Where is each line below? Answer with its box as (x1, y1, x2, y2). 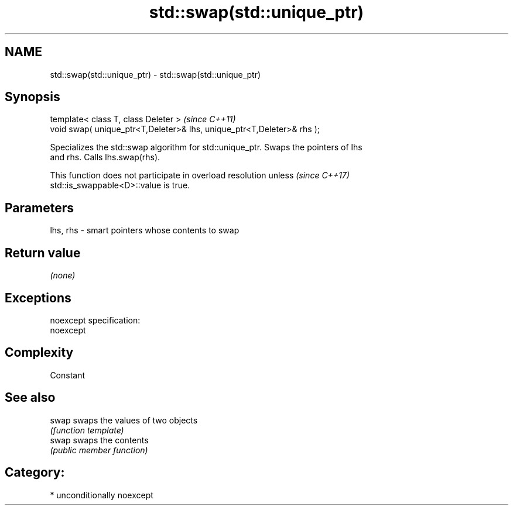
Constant (50, 370, 85, 380)
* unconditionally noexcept (50, 490, 153, 500)
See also (5, 390, 56, 405)
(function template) (50, 425, 124, 435)
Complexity (5, 345, 74, 360)
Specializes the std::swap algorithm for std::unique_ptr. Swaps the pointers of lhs (50, 142, 362, 153)
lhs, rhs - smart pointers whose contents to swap (50, 225, 240, 236)
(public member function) (50, 444, 148, 455)
